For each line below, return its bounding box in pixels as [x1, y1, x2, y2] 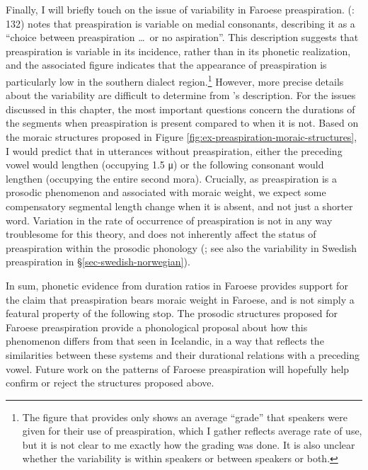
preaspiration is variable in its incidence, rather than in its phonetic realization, [6, 43, 351, 58]
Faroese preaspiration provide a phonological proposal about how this [6, 319, 308, 334]
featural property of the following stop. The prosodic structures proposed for [6, 306, 338, 321]
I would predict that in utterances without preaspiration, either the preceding [6, 143, 343, 158]
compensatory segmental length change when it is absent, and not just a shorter [6, 198, 353, 213]
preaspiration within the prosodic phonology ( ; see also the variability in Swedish [6, 240, 357, 255]
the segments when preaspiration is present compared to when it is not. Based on [6, 115, 359, 130]
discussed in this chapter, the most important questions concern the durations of [6, 101, 355, 116]
